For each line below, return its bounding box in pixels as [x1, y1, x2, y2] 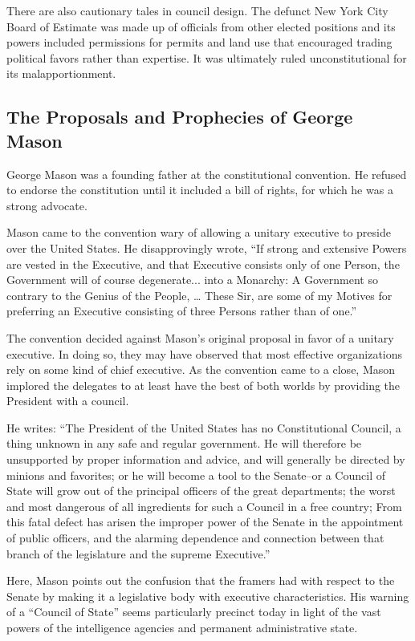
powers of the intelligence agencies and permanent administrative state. [6, 619, 358, 635]
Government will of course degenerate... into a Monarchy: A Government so [6, 271, 378, 288]
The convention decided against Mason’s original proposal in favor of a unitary [6, 329, 394, 346]
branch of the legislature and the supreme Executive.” [6, 545, 271, 562]
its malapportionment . [6, 65, 116, 82]
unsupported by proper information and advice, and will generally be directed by [6, 451, 405, 468]
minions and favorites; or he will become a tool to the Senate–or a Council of [6, 466, 385, 483]
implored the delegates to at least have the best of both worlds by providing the [6, 376, 401, 393]
